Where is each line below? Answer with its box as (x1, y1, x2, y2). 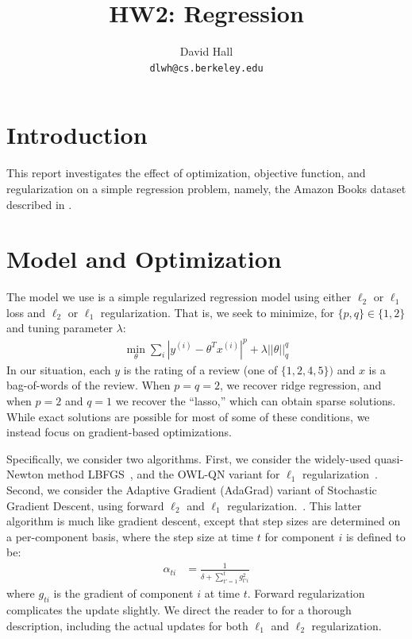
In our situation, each (6, 361, 111, 378)
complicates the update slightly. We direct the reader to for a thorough (6, 602, 352, 618)
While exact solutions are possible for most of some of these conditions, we (6, 408, 370, 424)
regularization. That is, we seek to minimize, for (100, 304, 334, 320)
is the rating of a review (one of (123, 361, 278, 378)
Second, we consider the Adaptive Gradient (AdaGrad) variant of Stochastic (6, 481, 377, 498)
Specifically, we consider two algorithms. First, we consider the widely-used (6, 450, 372, 467)
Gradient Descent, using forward (6, 497, 164, 513)
